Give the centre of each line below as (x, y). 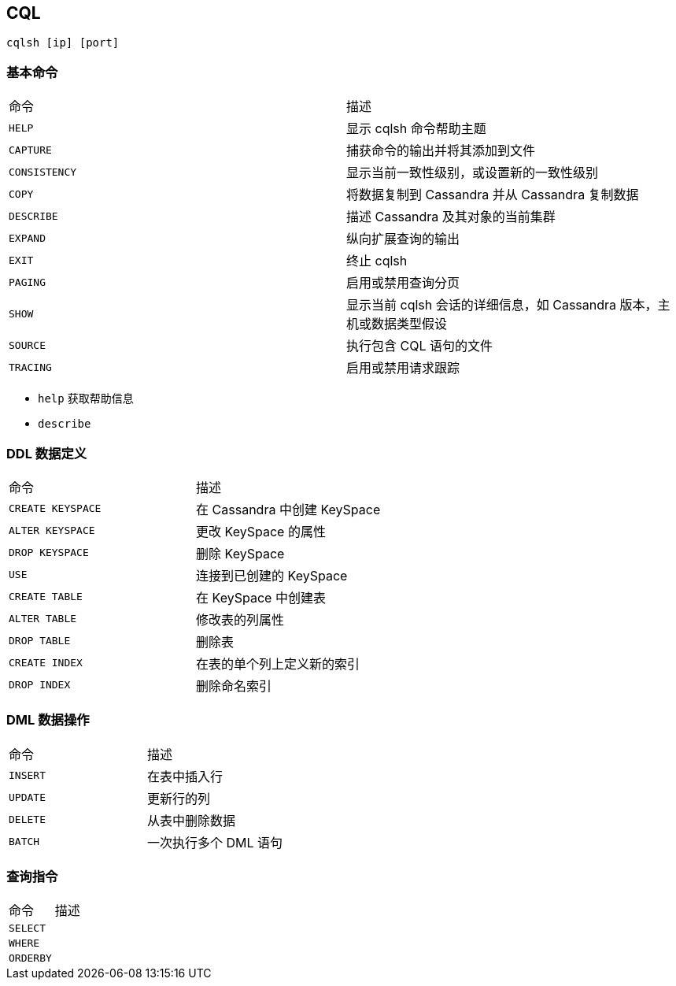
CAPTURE (30, 150)
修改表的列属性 (240, 619)
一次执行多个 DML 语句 (215, 842)
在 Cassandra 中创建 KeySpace (288, 509)
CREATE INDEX (46, 663)
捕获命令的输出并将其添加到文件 (441, 151)
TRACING (30, 367)
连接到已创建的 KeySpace (272, 575)
